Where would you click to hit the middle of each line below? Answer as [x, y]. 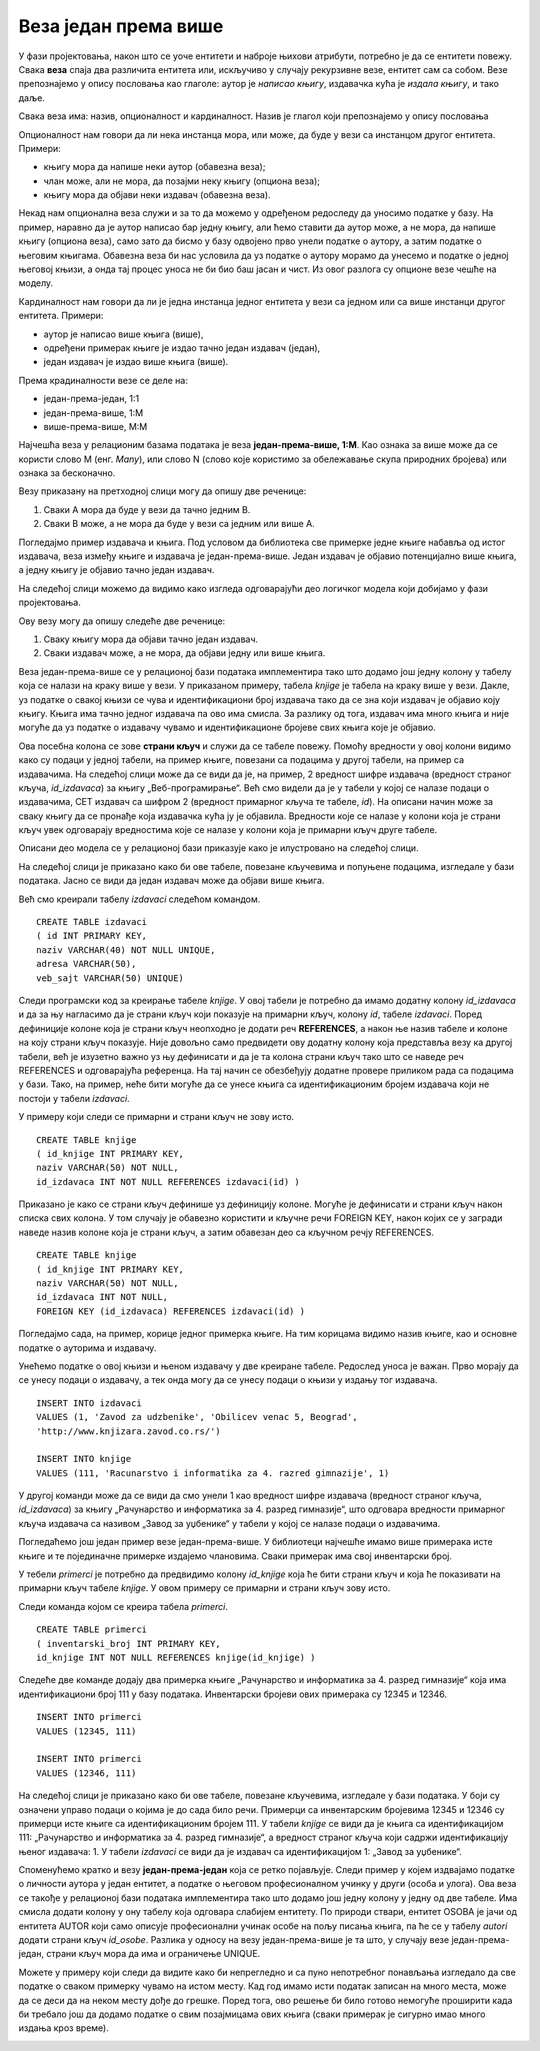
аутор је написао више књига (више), [123, 334]
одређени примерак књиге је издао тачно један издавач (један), [182, 347]
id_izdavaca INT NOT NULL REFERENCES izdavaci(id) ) [168, 1181]
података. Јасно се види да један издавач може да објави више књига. [171, 881]
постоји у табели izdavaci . [74, 1098]
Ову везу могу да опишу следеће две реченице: [122, 621]
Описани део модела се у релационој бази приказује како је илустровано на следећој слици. [218, 848]
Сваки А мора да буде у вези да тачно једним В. [147, 509]
